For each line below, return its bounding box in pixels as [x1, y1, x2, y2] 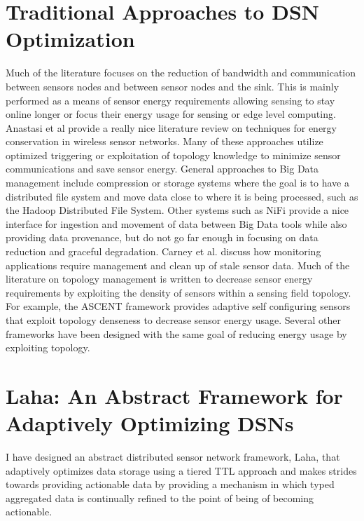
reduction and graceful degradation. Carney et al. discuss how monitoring [6, 244, 321, 259]
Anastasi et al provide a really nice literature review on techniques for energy [6, 120, 337, 135]
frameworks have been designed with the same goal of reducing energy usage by [6, 326, 347, 341]
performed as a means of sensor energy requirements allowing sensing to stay [6, 93, 335, 107]
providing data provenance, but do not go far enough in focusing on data [6, 230, 318, 245]
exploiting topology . [6, 340, 90, 355]
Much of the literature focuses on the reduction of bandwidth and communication [6, 65, 356, 80]
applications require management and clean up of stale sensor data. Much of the [6, 257, 350, 272]
